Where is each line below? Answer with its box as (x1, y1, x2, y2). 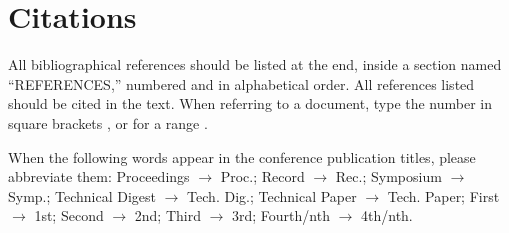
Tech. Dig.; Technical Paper (187, 185, 357, 206)
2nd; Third (134, 205, 201, 226)
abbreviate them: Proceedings (8, 166, 190, 187)
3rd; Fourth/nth (232, 205, 330, 226)
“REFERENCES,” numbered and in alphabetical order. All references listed (8, 73, 475, 94)
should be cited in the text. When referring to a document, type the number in (8, 93, 493, 114)
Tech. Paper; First (387, 185, 500, 206)
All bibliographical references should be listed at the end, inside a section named (8, 54, 502, 75)
